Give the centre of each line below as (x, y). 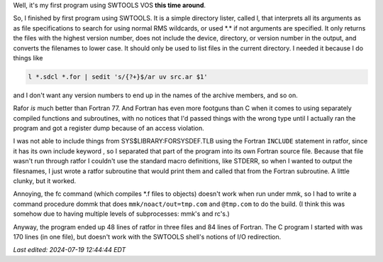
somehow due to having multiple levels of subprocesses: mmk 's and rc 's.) (121, 214)
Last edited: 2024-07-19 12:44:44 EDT (70, 250)
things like (28, 58)
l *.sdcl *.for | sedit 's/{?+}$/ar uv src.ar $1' (118, 77)
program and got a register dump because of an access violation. (109, 129)
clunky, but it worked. (45, 181)
